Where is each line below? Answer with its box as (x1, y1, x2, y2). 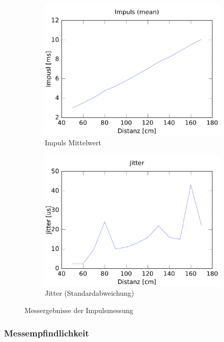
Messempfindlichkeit (4, 326, 89, 339)
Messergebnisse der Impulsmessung (24, 305, 133, 316)
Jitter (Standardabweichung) (45, 288, 134, 298)
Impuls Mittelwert (45, 137, 101, 147)
